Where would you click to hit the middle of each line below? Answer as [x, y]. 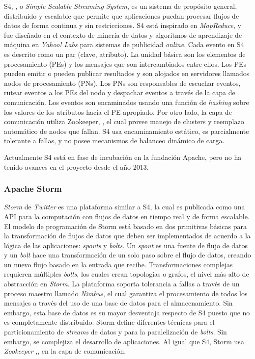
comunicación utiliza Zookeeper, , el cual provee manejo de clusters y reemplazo [124, 121]
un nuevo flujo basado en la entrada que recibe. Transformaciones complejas [118, 264]
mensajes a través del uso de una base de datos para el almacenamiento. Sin [118, 303]
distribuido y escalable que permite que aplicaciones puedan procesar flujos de [122, 15]
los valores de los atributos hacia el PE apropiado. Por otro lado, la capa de [118, 112]
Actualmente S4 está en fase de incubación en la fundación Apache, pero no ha [123, 157]
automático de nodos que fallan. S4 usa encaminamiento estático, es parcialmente [127, 131]
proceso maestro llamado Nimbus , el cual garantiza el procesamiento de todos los [126, 293]
